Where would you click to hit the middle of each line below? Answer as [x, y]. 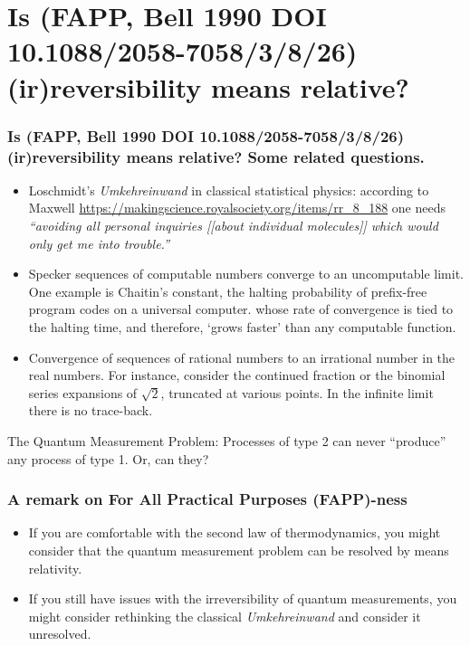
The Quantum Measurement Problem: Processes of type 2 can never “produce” [227, 441]
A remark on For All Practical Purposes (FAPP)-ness [207, 499]
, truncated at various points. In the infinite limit [297, 392]
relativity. [55, 568]
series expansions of [83, 392]
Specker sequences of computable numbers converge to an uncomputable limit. [246, 274]
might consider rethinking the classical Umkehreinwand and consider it [225, 616]
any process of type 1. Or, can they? [108, 458]
